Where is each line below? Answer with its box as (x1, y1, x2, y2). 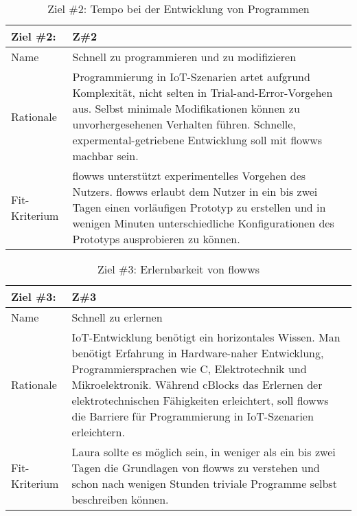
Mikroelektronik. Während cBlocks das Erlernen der (71, 377, 323, 392)
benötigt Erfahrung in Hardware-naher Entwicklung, (71, 345, 324, 361)
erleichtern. (71, 424, 125, 440)
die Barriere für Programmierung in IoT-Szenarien (71, 408, 314, 424)
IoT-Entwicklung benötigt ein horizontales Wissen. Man (71, 329, 341, 345)
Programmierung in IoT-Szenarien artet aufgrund (72, 69, 310, 85)
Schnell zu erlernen (71, 309, 163, 325)
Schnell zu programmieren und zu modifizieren (72, 49, 297, 65)
